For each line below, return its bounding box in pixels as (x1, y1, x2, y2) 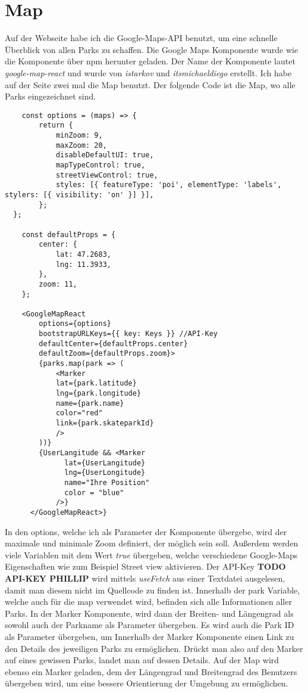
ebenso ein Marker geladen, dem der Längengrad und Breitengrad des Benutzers (5, 665, 297, 678)
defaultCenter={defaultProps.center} (39, 339, 188, 348)
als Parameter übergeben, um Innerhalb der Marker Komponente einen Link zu (5, 630, 294, 642)
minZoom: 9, (55, 131, 103, 139)
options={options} (39, 319, 111, 328)
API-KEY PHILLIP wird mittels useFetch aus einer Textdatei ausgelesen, (5, 571, 285, 584)
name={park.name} (55, 399, 124, 408)
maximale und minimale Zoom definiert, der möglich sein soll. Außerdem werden (5, 537, 298, 549)
